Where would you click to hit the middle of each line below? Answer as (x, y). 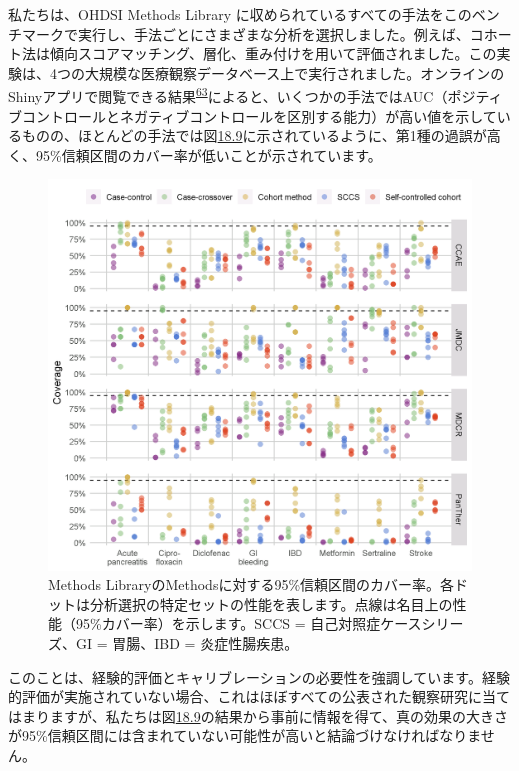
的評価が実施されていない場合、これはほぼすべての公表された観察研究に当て (259, 696)
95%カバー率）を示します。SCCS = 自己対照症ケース (248, 623)
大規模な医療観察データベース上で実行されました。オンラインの (294, 72)
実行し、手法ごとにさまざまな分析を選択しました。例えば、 (273, 33)
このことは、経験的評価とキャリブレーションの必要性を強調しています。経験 (259, 676)
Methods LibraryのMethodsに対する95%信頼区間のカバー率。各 (251, 584)
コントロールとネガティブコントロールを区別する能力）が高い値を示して (259, 115)
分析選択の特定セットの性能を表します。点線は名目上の (271, 603)
